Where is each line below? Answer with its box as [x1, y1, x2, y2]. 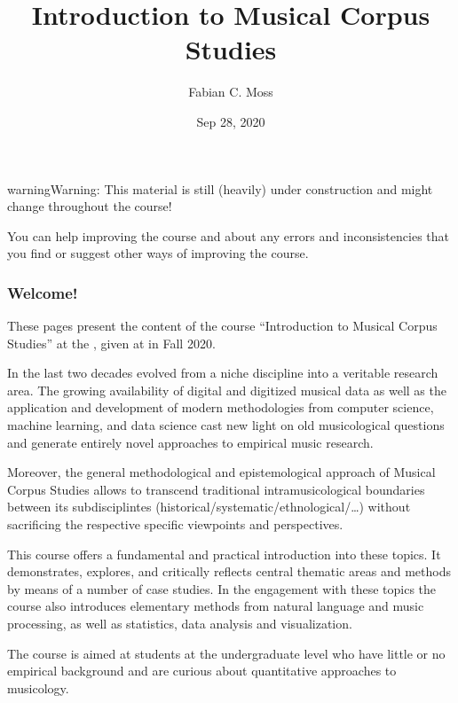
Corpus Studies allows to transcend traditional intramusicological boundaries [7, 480, 425, 498]
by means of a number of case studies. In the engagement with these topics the [7, 579, 437, 598]
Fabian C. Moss [188, 82, 273, 101]
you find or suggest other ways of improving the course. [7, 244, 309, 262]
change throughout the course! [7, 197, 172, 215]
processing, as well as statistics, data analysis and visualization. [7, 614, 352, 632]
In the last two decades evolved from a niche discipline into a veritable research [7, 363, 438, 382]
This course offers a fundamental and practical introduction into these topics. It [7, 544, 441, 563]
